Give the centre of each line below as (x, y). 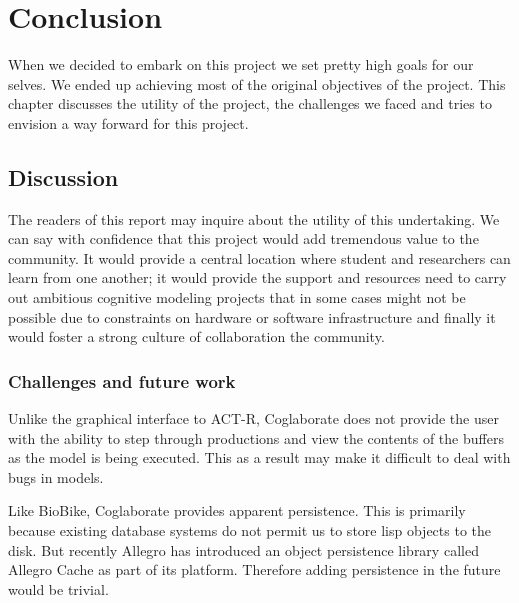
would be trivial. (58, 588)
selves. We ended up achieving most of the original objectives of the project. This (257, 83)
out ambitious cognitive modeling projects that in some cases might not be (237, 297)
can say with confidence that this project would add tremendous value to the (243, 238)
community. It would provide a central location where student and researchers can (259, 257)
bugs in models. (56, 476)
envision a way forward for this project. (128, 122)
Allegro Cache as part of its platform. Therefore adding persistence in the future (254, 569)
